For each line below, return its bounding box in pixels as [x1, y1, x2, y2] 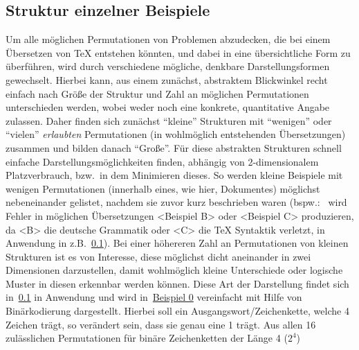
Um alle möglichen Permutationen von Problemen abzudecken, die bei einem [6, 32, 331, 46]
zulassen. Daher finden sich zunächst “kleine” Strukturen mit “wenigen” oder [6, 113, 332, 128]
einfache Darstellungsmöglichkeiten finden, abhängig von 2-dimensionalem [6, 154, 319, 168]
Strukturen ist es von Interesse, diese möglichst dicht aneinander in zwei [6, 249, 311, 263]
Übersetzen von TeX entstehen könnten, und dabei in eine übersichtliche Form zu [6, 45, 351, 60]
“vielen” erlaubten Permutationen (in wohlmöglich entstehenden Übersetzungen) [6, 127, 346, 141]
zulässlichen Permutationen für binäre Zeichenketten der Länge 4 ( [6, 331, 288, 345]
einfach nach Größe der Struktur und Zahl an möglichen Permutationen [6, 86, 309, 100]
